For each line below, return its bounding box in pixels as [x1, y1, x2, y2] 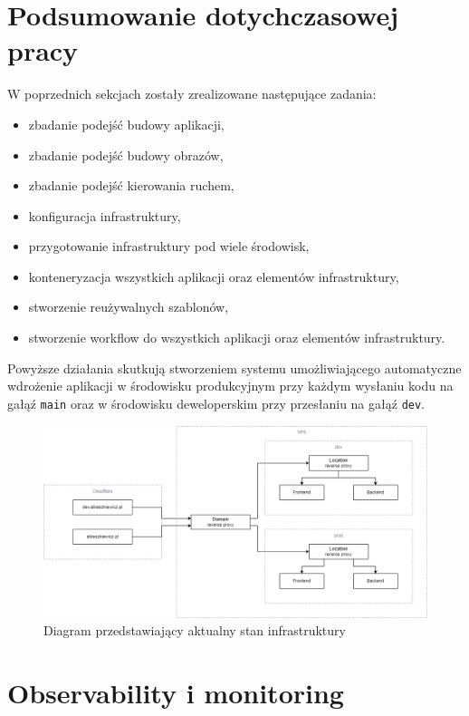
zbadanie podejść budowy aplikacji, [28, 114, 225, 133]
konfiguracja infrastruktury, [28, 206, 181, 225]
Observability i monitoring [7, 673, 344, 711]
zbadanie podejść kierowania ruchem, [28, 176, 234, 195]
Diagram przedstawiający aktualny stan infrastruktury [43, 621, 346, 640]
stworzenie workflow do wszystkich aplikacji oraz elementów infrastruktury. [28, 328, 445, 347]
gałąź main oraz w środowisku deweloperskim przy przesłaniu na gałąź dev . [7, 393, 426, 412]
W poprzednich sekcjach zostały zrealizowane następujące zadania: [7, 84, 377, 103]
